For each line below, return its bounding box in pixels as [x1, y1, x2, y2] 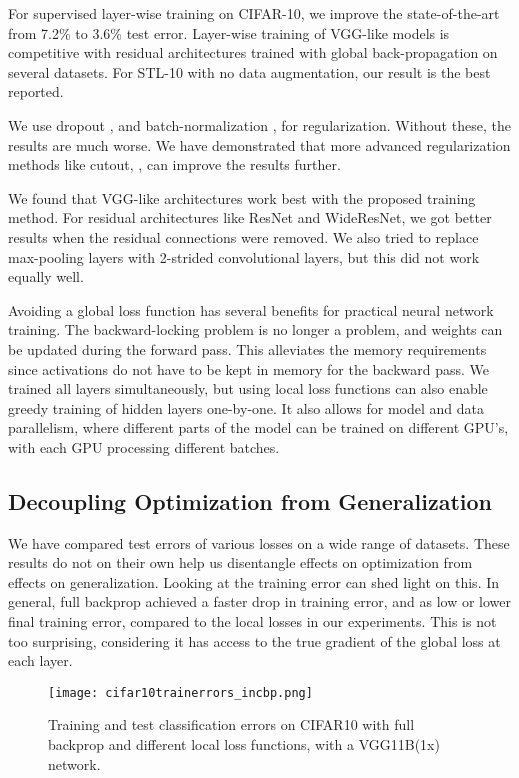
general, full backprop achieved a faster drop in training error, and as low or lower [8, 591, 512, 612]
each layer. [8, 650, 73, 671]
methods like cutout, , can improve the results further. [8, 154, 341, 175]
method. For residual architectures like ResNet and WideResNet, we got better [8, 207, 492, 228]
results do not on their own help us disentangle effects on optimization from [8, 552, 473, 573]
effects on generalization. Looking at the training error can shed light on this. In [8, 571, 500, 592]
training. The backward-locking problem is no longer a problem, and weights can [8, 319, 503, 340]
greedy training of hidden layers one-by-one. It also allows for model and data [8, 397, 485, 418]
